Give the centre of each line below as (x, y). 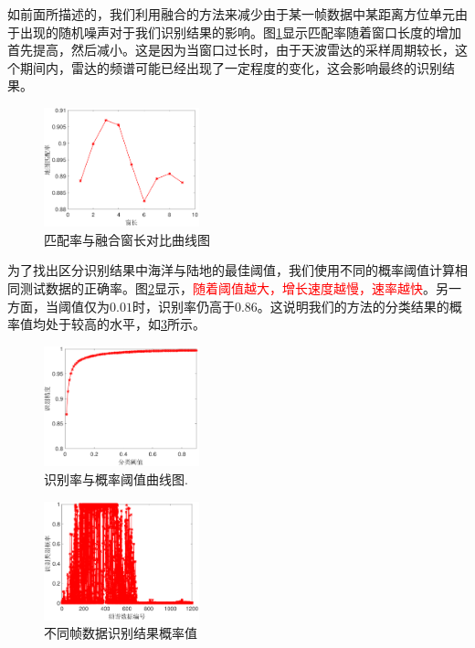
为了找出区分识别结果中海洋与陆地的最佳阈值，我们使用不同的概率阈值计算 (231, 270)
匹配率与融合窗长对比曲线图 (127, 239)
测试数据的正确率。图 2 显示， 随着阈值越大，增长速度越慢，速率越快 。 (227, 288)
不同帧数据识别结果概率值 (121, 633)
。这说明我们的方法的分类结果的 (353, 306)
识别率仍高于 (196, 306)
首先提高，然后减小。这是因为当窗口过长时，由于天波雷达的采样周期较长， (231, 50)
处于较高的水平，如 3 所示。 (125, 324)
